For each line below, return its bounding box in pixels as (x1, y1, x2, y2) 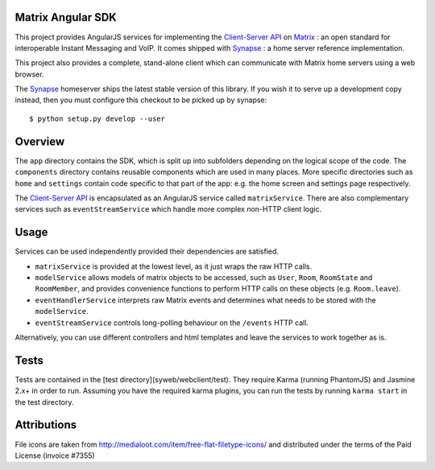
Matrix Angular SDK (14, 10, 117, 24)
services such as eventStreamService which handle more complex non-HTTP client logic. (14, 204, 322, 214)
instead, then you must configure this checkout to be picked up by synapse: (14, 95, 267, 105)
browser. (14, 69, 44, 79)
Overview (14, 134, 65, 148)
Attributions (14, 418, 77, 432)
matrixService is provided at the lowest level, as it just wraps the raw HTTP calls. (35, 262, 313, 271)
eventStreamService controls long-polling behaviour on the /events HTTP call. (35, 318, 309, 328)
